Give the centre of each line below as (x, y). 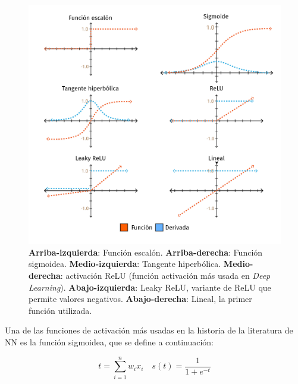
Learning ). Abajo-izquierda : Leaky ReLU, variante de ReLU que (150, 287)
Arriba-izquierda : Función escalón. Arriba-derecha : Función (146, 252)
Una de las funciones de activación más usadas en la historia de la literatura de (149, 330)
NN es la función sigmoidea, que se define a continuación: (109, 342)
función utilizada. (60, 310)
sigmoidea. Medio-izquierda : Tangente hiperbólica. (125, 264)
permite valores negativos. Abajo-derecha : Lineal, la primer (140, 299)
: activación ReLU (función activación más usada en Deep (165, 276)
